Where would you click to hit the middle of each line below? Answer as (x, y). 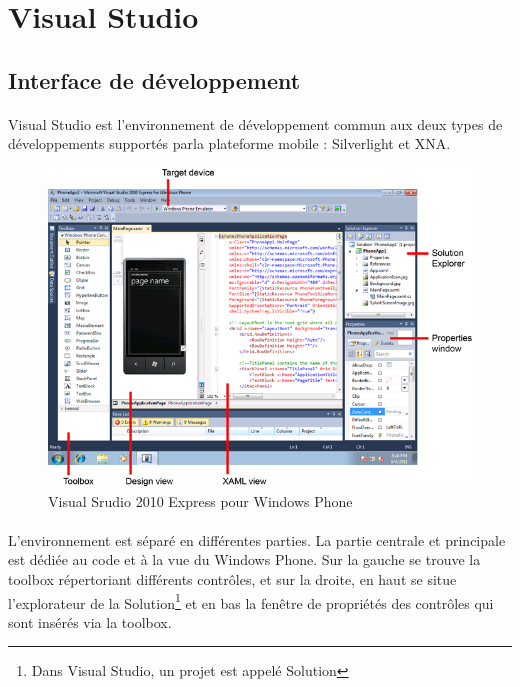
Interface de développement (154, 79)
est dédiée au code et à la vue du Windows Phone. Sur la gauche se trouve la (244, 559)
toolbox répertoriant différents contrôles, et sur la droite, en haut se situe (232, 579)
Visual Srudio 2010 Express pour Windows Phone (200, 500)
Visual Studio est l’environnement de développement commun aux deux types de (255, 123)
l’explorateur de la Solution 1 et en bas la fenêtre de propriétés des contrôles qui (251, 601)
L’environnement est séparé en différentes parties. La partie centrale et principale (257, 539)
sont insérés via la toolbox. (90, 621)
